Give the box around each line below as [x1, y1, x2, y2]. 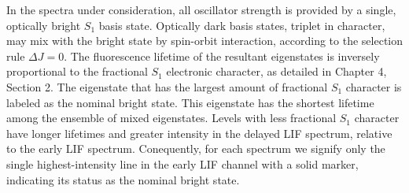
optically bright [6, 17, 81, 33]
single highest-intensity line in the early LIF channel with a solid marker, [6, 155, 359, 172]
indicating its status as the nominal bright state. [6, 171, 240, 187]
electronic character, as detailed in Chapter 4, [166, 63, 387, 80]
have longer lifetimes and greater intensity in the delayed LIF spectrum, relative [6, 124, 392, 141]
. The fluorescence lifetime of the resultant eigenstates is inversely [64, 47, 380, 64]
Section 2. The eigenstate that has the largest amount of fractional [6, 78, 328, 95]
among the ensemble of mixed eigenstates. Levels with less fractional [6, 109, 337, 126]
